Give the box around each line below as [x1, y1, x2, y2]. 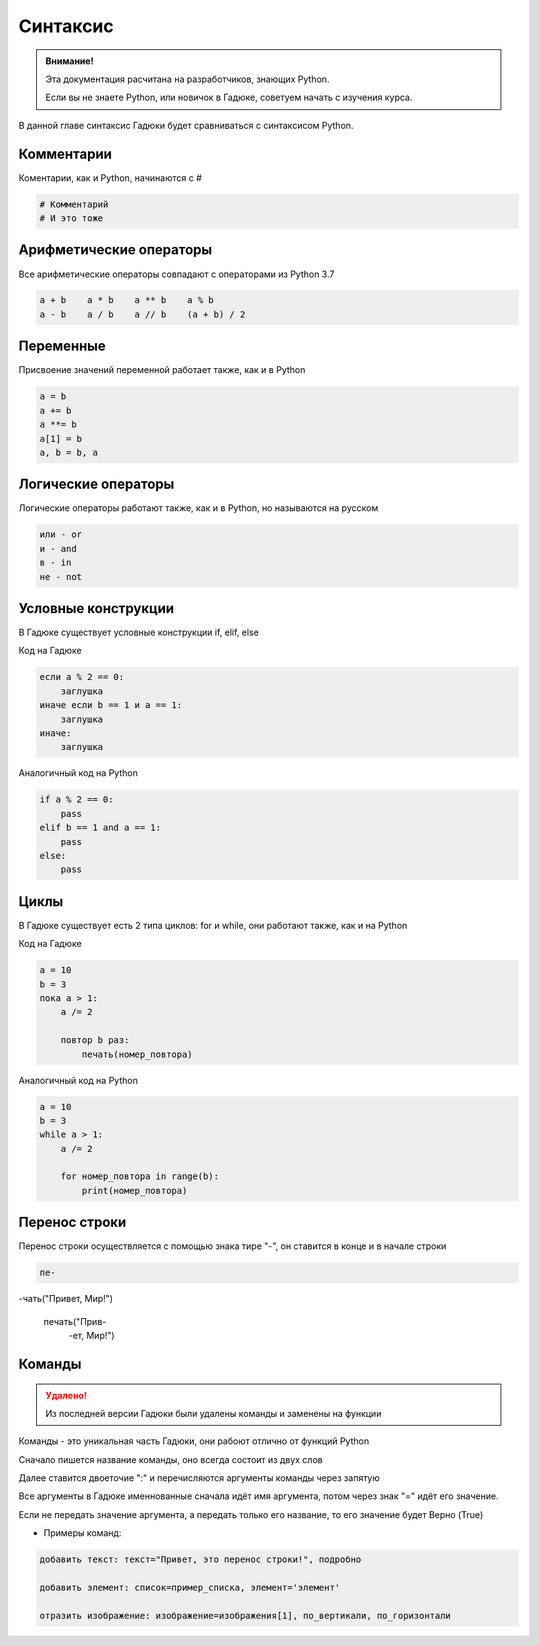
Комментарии [18, 145, 112, 162]
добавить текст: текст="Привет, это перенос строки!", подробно [39, 1554, 362, 1565]
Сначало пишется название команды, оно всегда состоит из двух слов [18, 1453, 324, 1465]
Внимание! [45, 55, 94, 67]
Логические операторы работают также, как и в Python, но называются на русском [18, 502, 379, 514]
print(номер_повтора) [81, 1185, 188, 1196]
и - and [39, 543, 77, 554]
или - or [39, 529, 83, 540]
